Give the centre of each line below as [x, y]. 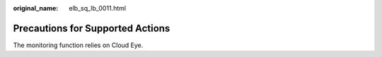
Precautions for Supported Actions [92, 28]
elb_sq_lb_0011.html [98, 8]
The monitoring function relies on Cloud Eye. [78, 45]
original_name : [36, 8]
